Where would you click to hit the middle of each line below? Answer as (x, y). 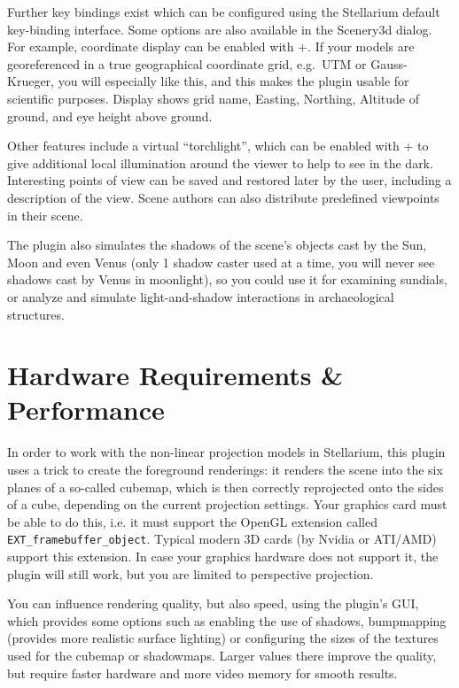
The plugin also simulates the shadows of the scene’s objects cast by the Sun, (217, 245)
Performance (86, 410)
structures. (36, 314)
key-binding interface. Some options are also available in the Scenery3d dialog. (220, 29)
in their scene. (45, 215)
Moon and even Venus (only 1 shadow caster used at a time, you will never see (221, 262)
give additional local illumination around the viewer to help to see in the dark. (220, 162)
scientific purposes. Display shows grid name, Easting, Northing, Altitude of (214, 98)
